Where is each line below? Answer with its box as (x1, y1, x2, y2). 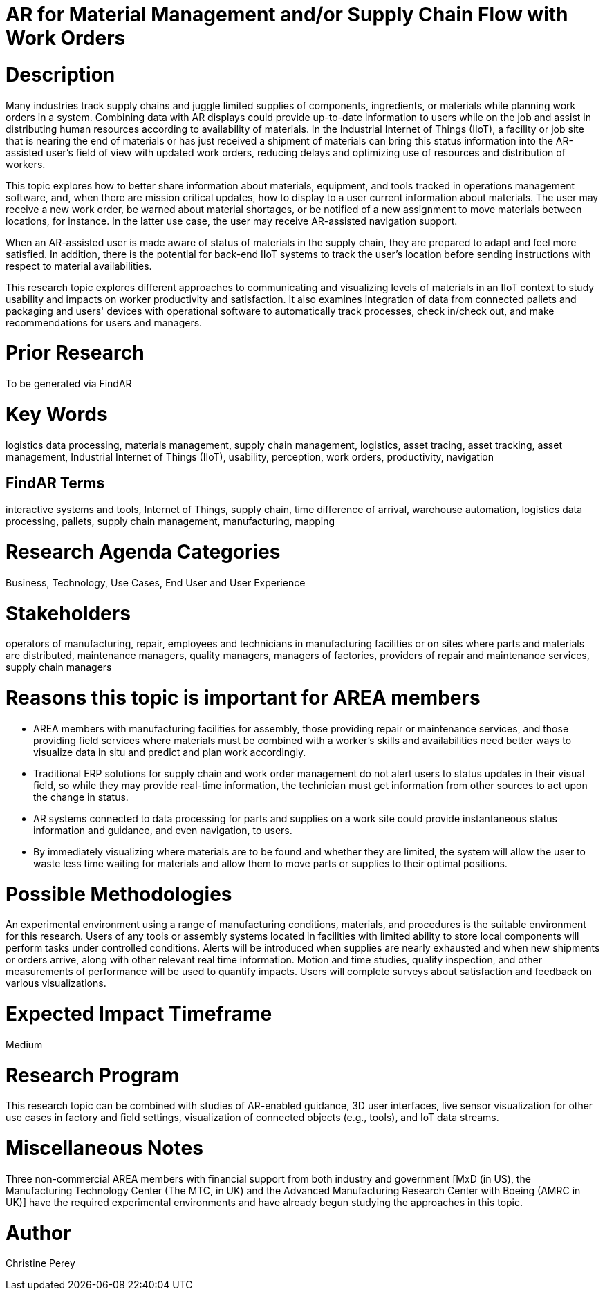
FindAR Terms (6, 474, 105, 492)
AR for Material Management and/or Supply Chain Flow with (6, 3, 568, 26)
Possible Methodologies (6, 882, 232, 906)
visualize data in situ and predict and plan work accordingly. (33, 746, 306, 758)
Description (6, 62, 115, 86)
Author (6, 1221, 71, 1245)
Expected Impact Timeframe (6, 1002, 272, 1026)
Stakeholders (6, 601, 131, 625)
